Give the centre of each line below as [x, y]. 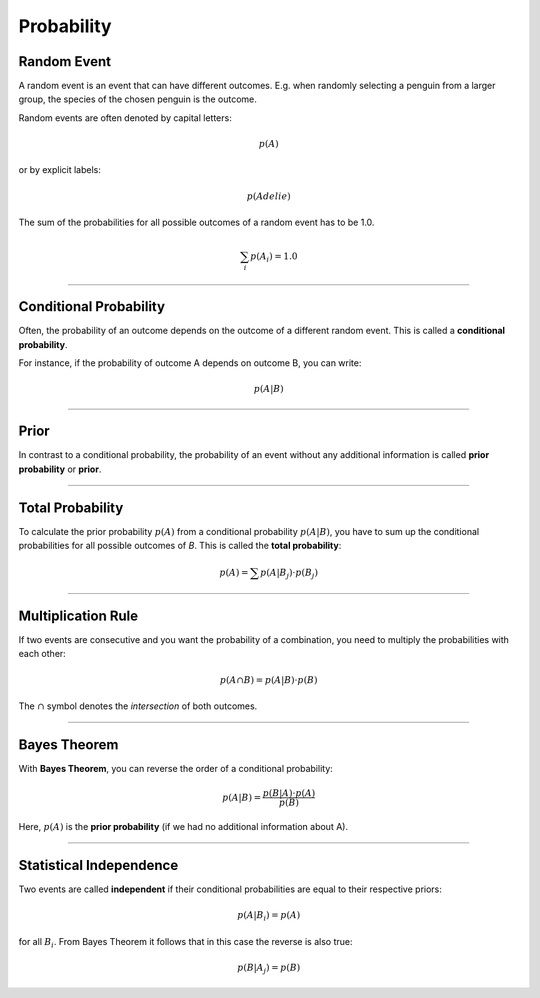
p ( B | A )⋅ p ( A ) [289, 793]
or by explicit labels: [60, 170]
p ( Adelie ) [269, 196]
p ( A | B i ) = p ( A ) [268, 916]
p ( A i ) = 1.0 [274, 257]
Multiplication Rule [78, 615]
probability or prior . [60, 469]
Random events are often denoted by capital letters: [125, 117]
